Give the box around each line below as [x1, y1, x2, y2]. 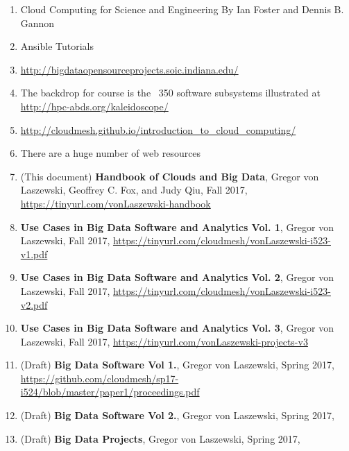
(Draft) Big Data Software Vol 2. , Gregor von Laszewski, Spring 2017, [20, 408, 334, 423]
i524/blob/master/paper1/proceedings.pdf [20, 384, 200, 399]
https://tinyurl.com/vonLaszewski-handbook [20, 196, 211, 210]
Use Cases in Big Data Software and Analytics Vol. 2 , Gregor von [20, 270, 334, 284]
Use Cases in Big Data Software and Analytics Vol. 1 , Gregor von [20, 219, 334, 234]
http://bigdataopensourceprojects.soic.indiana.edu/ [20, 62, 239, 76]
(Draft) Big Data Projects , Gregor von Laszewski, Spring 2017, [20, 431, 300, 445]
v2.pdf [20, 297, 48, 312]
